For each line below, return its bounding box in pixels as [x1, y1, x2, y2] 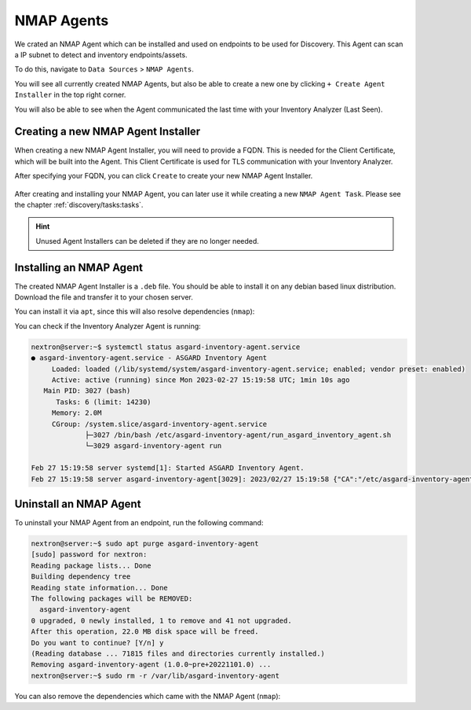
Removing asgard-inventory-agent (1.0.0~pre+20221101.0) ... [31, 660, 272, 669]
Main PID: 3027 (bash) [43, 386, 131, 395]
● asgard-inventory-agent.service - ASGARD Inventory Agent [31, 354, 268, 362]
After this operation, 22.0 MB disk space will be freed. [31, 627, 259, 636]
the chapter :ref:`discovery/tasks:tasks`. [14, 200, 144, 209]
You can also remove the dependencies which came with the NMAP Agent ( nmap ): [14, 691, 281, 701]
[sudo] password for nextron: [31, 550, 148, 559]
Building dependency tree [31, 572, 131, 581]
